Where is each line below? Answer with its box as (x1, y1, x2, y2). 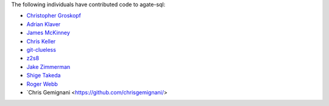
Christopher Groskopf (26, 12, 82, 19)
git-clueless (26, 46, 56, 53)
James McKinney (26, 29, 70, 37)
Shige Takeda (26, 72, 61, 79)
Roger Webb (26, 80, 58, 88)
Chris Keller (26, 37, 56, 45)
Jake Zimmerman (26, 63, 71, 70)
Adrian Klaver (26, 20, 61, 27)
